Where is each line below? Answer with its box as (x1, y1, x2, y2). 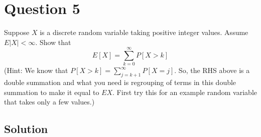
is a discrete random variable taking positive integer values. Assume (40, 27, 248, 37)
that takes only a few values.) (4, 96, 95, 107)
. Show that (35, 36, 71, 47)
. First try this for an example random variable (112, 86, 257, 97)
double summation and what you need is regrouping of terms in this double (4, 77, 236, 87)
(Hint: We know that (4, 65, 68, 75)
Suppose (4, 27, 30, 37)
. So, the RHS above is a (174, 65, 250, 75)
